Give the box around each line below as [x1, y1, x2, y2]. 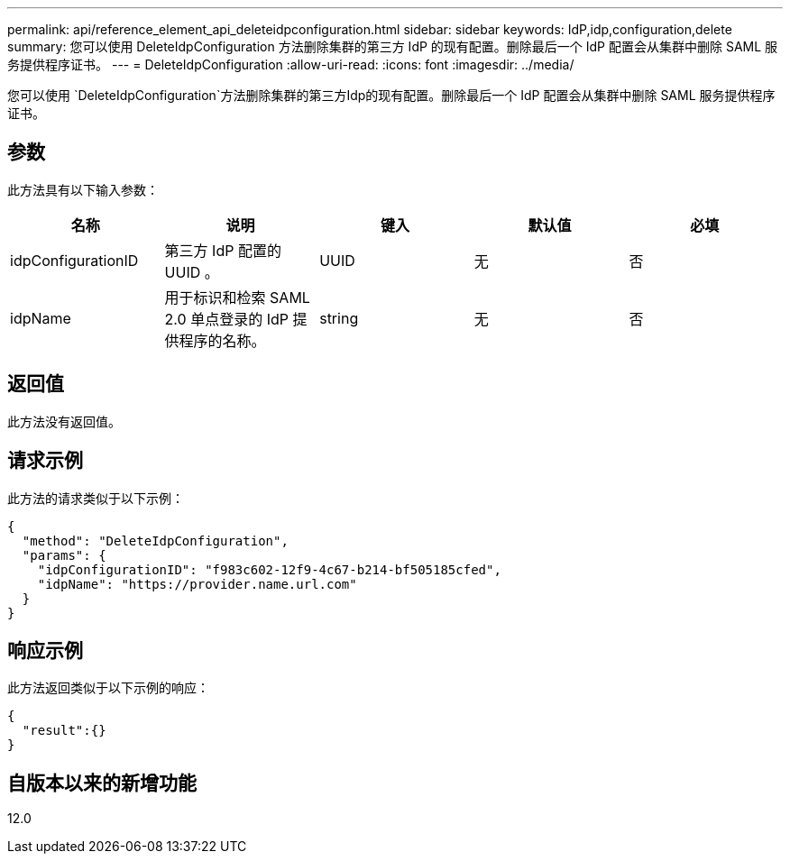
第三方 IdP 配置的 [164, 241, 281, 260]
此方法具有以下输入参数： [7, 181, 159, 197]
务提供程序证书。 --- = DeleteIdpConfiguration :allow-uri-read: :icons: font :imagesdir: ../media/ [7, 57, 574, 72]
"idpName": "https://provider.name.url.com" [37, 576, 357, 591]
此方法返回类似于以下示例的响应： [7, 680, 209, 696]
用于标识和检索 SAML [164, 288, 310, 307]
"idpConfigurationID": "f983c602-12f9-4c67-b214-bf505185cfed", [37, 562, 501, 577]
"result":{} [22, 723, 106, 738]
